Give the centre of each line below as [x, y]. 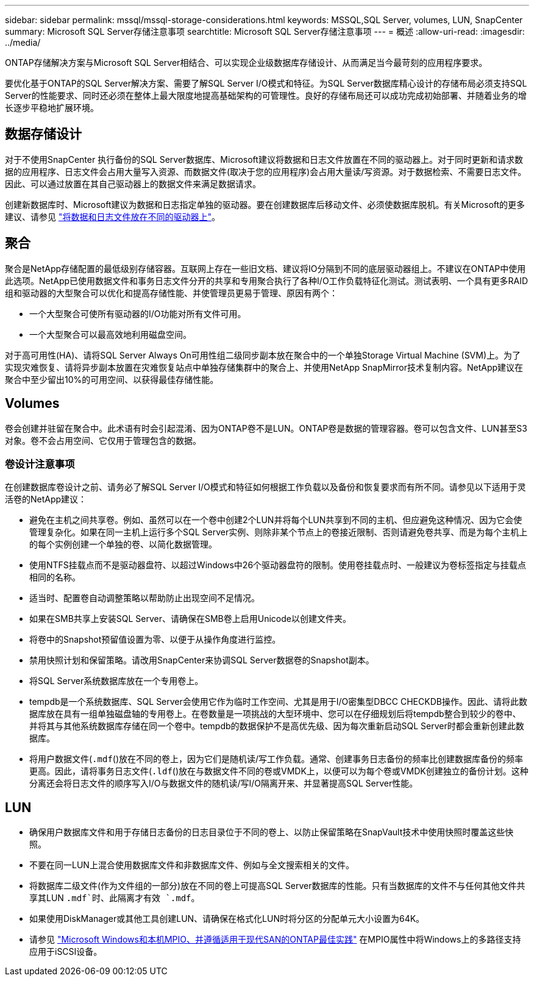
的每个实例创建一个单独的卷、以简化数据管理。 [123, 544]
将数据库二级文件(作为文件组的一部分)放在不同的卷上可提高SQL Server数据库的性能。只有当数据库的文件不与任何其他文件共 [277, 886]
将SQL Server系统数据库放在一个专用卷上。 [116, 681]
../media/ [23, 42]
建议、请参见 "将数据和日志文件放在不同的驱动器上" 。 [112, 216]
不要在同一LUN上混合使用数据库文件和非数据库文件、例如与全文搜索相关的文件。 [192, 865]
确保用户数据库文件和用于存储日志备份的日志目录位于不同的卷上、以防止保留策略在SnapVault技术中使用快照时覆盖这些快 [272, 832]
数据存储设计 [43, 134]
